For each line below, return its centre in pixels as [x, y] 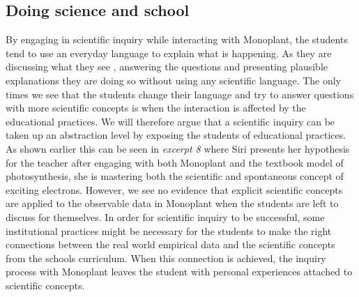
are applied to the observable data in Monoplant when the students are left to [172, 203]
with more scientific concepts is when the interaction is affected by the [156, 108]
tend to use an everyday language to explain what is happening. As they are [169, 53]
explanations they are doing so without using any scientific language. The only [174, 80]
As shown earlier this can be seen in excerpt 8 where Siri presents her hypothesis [178, 148]
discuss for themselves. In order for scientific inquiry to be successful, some [165, 216]
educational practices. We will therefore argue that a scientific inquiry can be [170, 121]
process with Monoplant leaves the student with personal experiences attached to [179, 272]
